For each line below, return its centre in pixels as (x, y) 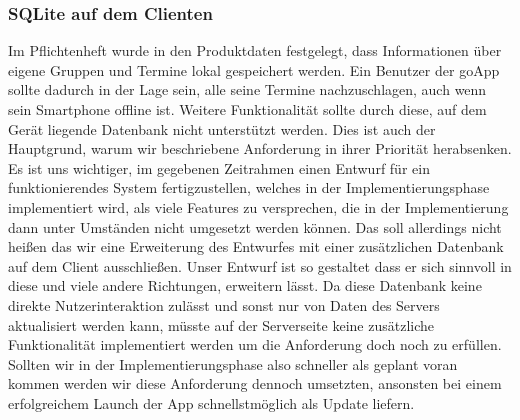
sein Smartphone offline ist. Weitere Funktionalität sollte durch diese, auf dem (247, 109)
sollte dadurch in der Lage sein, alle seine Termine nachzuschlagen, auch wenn (247, 89)
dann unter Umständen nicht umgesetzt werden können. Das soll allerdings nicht (255, 226)
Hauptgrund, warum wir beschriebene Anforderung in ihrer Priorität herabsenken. (260, 148)
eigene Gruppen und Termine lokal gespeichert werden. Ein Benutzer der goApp (254, 69)
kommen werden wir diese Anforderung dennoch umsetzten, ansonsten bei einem (255, 383)
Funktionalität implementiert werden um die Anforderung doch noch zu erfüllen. (255, 344)
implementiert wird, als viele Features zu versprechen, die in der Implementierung (258, 206)
